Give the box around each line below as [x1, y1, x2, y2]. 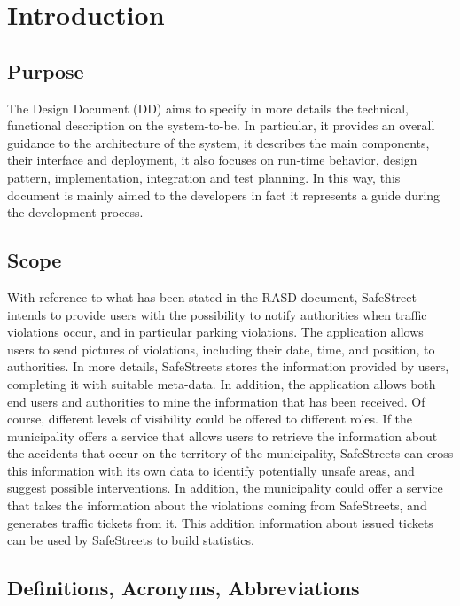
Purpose [7, 57, 84, 84]
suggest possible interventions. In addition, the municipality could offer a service [7, 478, 443, 497]
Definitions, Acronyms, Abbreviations [7, 574, 360, 602]
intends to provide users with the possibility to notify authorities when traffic [7, 305, 427, 323]
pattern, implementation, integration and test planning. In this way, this [7, 167, 401, 186]
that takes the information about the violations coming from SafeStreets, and [7, 496, 427, 515]
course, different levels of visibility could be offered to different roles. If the [7, 409, 413, 428]
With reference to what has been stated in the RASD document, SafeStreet [7, 287, 417, 306]
